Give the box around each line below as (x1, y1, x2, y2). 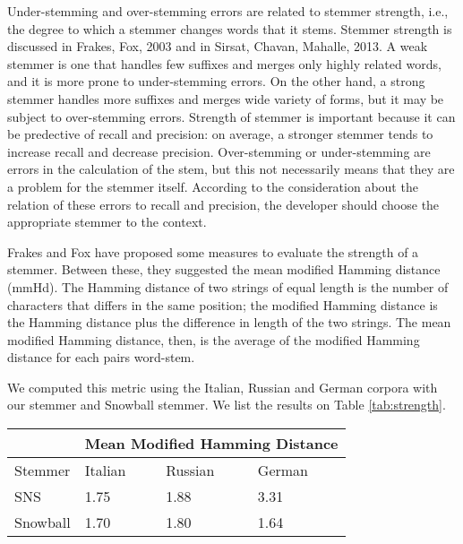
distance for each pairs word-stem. (7, 348, 195, 367)
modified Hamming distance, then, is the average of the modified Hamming (7, 330, 420, 349)
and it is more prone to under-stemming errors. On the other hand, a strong (7, 72, 425, 91)
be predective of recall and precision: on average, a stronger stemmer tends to (7, 125, 433, 143)
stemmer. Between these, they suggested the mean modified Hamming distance (7, 260, 441, 279)
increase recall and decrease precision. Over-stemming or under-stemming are (7, 142, 431, 160)
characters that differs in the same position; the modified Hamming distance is (7, 295, 438, 314)
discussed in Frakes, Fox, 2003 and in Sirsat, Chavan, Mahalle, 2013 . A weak (7, 37, 428, 56)
